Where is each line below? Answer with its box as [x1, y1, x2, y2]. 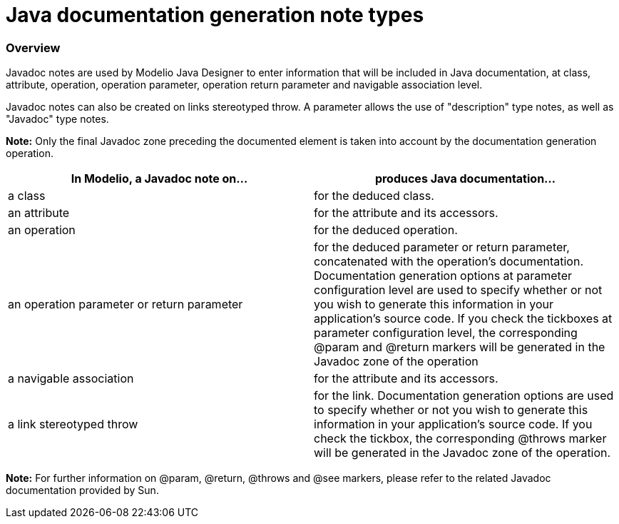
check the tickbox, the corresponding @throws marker [314, 431, 607, 446]
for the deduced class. [314, 188, 434, 203]
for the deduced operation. [314, 223, 458, 238]
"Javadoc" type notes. [6, 113, 109, 126]
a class [8, 188, 46, 203]
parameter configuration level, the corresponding [314, 326, 578, 341]
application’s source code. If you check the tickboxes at [314, 311, 613, 326]
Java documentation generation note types [6, 3, 424, 27]
